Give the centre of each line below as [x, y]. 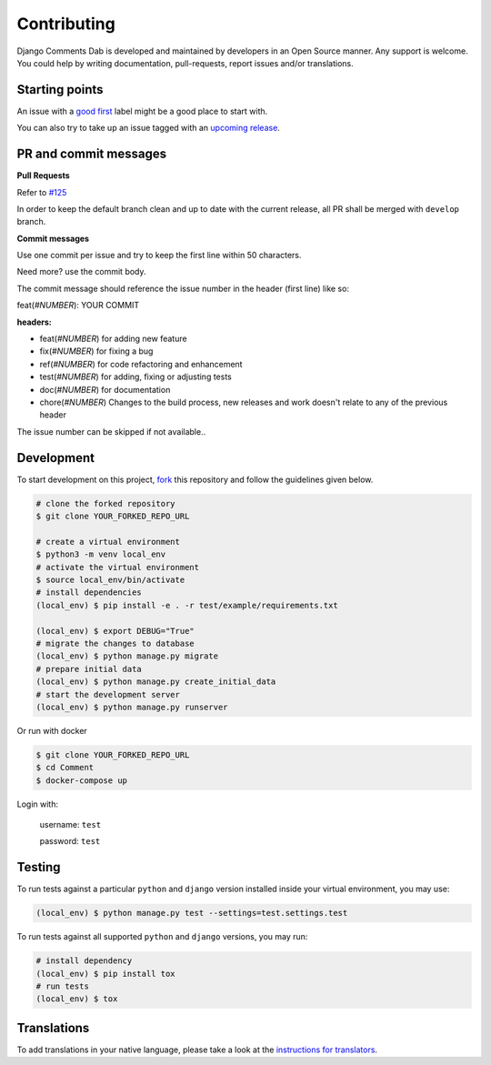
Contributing [66, 24]
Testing [39, 867]
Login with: [38, 804]
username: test [70, 825]
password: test [70, 841]
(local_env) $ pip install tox [106, 974]
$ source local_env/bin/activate [110, 580]
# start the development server [108, 694]
